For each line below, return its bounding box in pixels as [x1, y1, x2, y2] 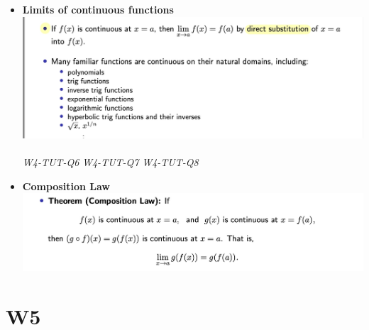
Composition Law [22, 178, 110, 193]
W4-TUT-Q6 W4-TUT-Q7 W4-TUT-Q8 [22, 154, 199, 169]
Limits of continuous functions [22, 2, 174, 16]
